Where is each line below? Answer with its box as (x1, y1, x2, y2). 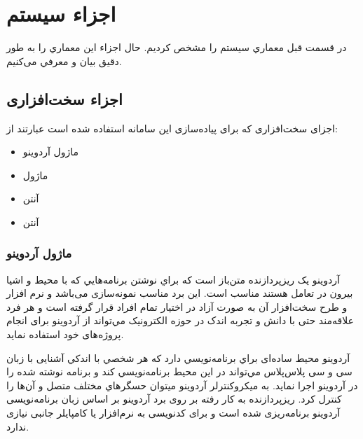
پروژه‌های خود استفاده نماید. (6, 327, 124, 342)
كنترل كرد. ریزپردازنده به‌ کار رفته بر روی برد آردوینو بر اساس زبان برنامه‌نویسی (6, 391, 342, 406)
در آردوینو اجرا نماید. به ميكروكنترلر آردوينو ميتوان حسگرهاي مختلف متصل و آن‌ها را (6, 377, 358, 392)
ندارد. (6, 419, 29, 433)
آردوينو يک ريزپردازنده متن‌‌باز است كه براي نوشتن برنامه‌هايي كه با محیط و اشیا (6, 272, 340, 286)
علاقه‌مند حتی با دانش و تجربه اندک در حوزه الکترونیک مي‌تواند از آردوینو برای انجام (6, 313, 354, 328)
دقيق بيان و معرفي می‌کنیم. (6, 53, 122, 68)
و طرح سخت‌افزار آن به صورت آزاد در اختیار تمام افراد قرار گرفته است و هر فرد (6, 299, 348, 314)
